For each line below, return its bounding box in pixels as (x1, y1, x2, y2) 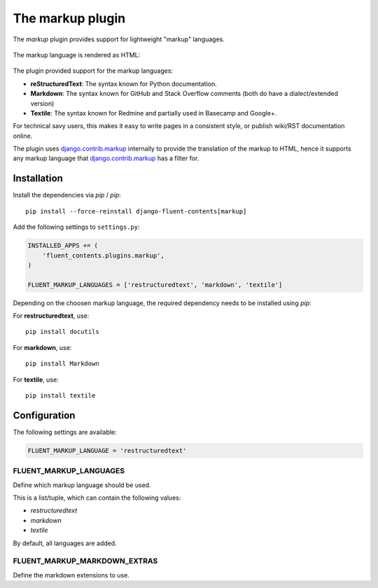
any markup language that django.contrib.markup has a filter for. (13, 154, 199, 162)
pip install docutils (25, 328, 99, 336)
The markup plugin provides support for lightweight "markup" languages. (13, 35, 225, 43)
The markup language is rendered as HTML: (13, 50, 141, 59)
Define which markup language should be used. (13, 480, 151, 489)
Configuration (13, 409, 76, 421)
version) (30, 99, 55, 108)
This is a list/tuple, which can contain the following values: (13, 493, 181, 502)
